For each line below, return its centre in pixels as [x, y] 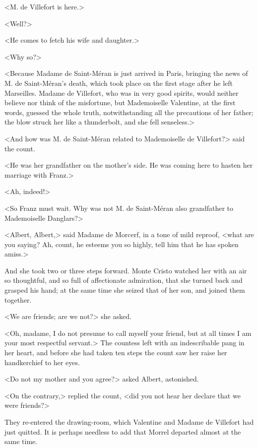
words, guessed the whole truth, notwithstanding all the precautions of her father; [129, 112]
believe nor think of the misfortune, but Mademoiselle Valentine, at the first [120, 102]
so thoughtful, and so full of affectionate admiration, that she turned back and [124, 280]
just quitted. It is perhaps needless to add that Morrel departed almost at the [123, 431]
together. [18, 299]
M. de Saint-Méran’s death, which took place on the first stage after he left [119, 83]
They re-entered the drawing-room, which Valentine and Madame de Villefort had [129, 422]
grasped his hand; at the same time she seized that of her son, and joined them [125, 290]
